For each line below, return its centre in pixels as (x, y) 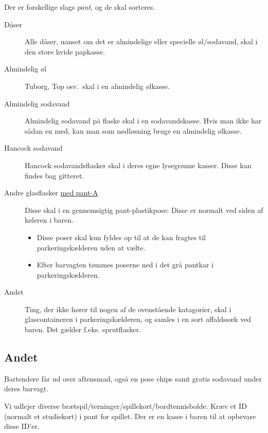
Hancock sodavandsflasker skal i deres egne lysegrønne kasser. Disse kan (138, 165)
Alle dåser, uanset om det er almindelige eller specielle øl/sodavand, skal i (141, 41)
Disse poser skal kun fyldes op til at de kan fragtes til (121, 237)
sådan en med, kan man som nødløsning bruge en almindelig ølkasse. (133, 130)
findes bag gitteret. (55, 175)
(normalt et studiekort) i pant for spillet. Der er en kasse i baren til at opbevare (130, 416)
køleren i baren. (49, 220)
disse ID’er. (22, 426)
